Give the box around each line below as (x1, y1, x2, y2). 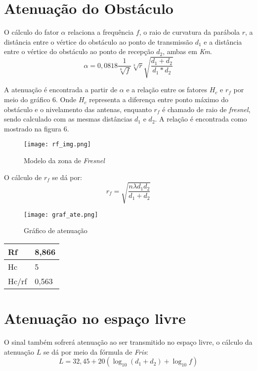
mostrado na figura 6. (4, 123, 69, 133)
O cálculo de (4, 172, 42, 182)
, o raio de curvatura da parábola (139, 27, 240, 37)
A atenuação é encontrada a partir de (4, 84, 118, 95)
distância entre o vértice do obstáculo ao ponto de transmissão (4, 36, 193, 47)
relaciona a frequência (68, 27, 134, 37)
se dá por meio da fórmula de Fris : (43, 346, 148, 357)
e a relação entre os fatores (126, 84, 208, 95)
